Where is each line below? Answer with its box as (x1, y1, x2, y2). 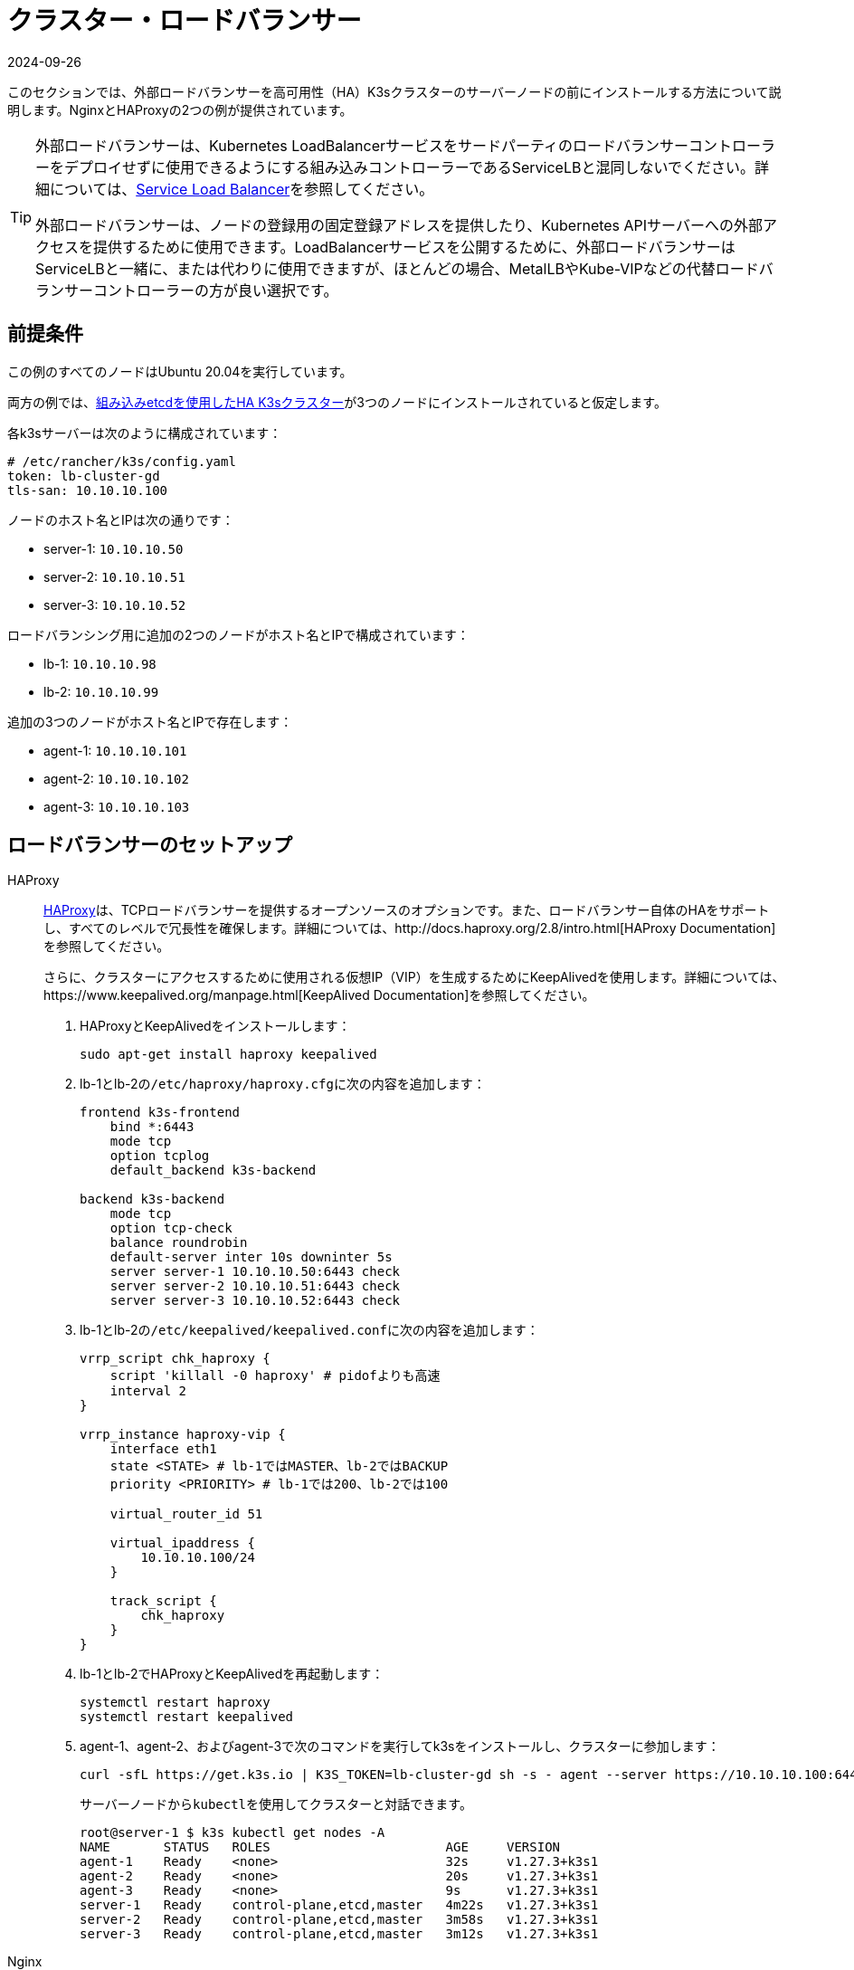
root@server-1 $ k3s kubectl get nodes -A (80, 1825, 385, 1841)
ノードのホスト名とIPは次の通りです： (7, 511, 234, 528)
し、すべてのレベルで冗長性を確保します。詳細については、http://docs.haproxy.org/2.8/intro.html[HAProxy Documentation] (43, 920, 776, 937)
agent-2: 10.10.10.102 (43, 770, 189, 786)
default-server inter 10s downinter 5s (109, 1250, 393, 1265)
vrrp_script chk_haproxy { (80, 1351, 270, 1366)
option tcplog (109, 1148, 210, 1164)
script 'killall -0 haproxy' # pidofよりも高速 (109, 1368, 441, 1384)
